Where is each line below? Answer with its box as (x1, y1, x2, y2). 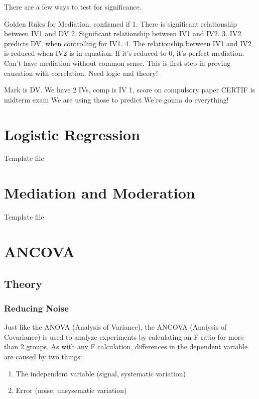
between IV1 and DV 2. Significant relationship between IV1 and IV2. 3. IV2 (4, 28, 241, 39)
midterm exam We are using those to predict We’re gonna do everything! (4, 94, 229, 105)
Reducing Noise (4, 302, 69, 314)
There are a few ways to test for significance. (4, 2, 142, 12)
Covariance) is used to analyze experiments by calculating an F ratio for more (4, 331, 244, 342)
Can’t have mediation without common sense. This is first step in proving (4, 57, 231, 68)
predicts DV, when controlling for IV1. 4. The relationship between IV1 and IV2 (4, 38, 251, 48)
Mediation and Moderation (4, 182, 195, 203)
